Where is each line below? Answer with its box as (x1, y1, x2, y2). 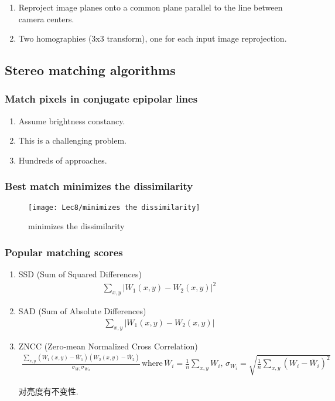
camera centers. (18, 12, 74, 25)
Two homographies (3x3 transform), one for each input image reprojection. (18, 32, 287, 45)
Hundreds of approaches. (18, 154, 107, 166)
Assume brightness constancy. (18, 114, 125, 127)
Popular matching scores (5, 244, 123, 259)
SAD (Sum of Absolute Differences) (18, 305, 146, 317)
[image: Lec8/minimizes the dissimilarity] (28, 203, 200, 212)
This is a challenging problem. (18, 134, 127, 147)
